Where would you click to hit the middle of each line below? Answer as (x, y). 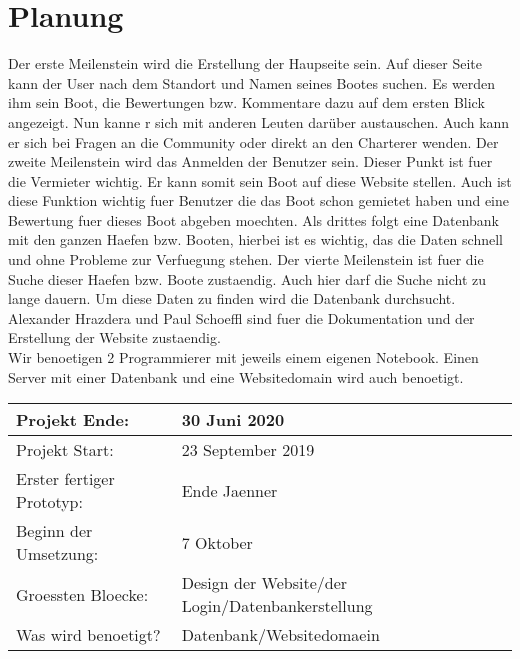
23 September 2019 (248, 450)
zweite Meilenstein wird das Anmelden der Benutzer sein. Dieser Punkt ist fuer (250, 161)
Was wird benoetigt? (88, 635)
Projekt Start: (65, 450)
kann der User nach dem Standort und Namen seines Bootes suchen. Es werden (252, 82)
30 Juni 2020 (233, 420)
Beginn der (54, 531)
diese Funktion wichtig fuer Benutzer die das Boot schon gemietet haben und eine (258, 200)
